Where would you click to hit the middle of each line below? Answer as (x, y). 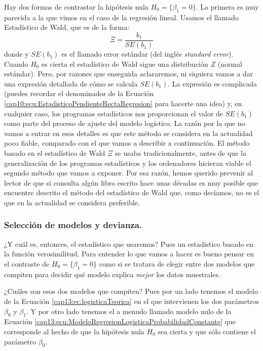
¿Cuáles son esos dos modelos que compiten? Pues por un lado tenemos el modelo (131, 291)
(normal (230, 63)
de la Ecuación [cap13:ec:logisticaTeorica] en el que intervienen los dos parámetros (132, 301)
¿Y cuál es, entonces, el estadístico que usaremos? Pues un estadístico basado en (129, 244)
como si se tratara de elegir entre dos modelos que (177, 263)
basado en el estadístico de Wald (55, 152)
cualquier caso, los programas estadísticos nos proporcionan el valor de (114, 113)
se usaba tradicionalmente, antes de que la (181, 152)
